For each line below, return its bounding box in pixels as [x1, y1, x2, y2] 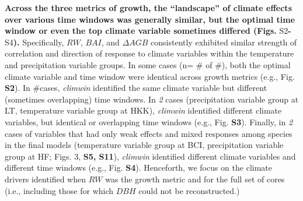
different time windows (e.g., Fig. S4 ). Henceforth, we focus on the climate [5, 161, 273, 174]
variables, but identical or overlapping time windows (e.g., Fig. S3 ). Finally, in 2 [5, 115, 293, 128]
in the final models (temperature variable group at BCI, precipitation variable [5, 139, 284, 151]
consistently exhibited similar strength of [151, 36, 297, 48]
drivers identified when [5, 172, 86, 185]
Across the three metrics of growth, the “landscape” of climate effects [5, 2, 292, 13]
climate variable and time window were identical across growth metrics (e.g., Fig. [5, 70, 295, 82]
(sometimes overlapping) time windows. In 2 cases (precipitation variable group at [5, 93, 299, 105]
